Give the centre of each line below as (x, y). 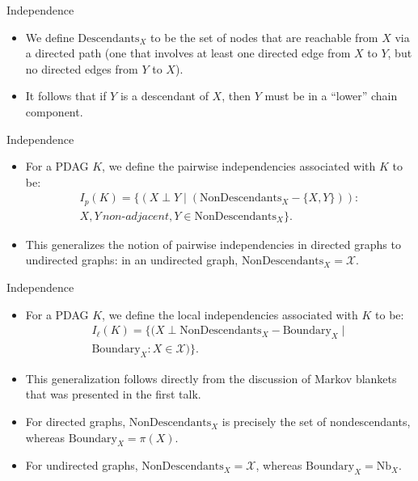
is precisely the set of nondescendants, (316, 422)
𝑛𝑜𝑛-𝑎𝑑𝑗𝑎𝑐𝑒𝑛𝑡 (136, 216)
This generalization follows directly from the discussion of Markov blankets (211, 378)
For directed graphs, (76, 422)
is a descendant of (164, 96)
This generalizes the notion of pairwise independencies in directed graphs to (213, 244)
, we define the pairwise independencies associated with (239, 166)
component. (54, 111)
